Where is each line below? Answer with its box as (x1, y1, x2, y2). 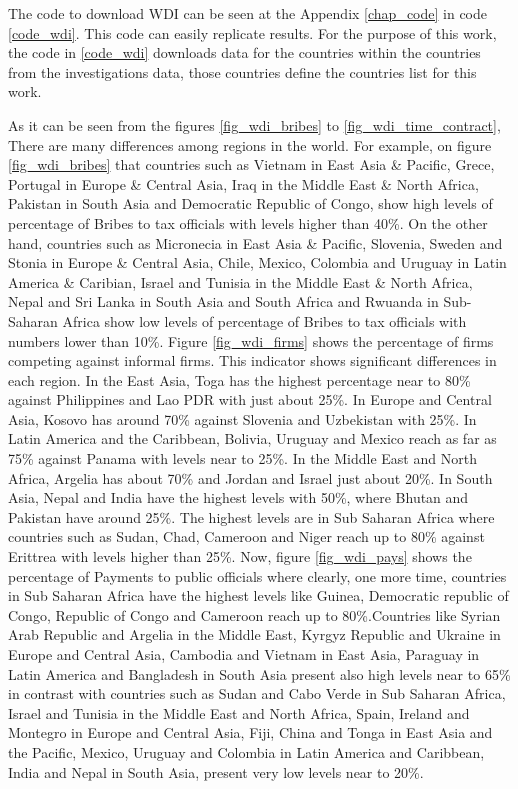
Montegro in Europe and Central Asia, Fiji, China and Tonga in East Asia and (8, 722, 493, 743)
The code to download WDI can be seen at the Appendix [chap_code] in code (8, 3, 487, 23)
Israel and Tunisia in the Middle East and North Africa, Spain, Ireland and (8, 702, 470, 723)
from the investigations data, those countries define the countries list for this (8, 61, 477, 82)
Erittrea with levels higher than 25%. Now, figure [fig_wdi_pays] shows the (8, 546, 472, 567)
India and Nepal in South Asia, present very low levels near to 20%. (8, 761, 424, 782)
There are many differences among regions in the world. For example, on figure (8, 134, 492, 155)
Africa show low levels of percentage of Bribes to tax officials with (62, 310, 467, 331)
